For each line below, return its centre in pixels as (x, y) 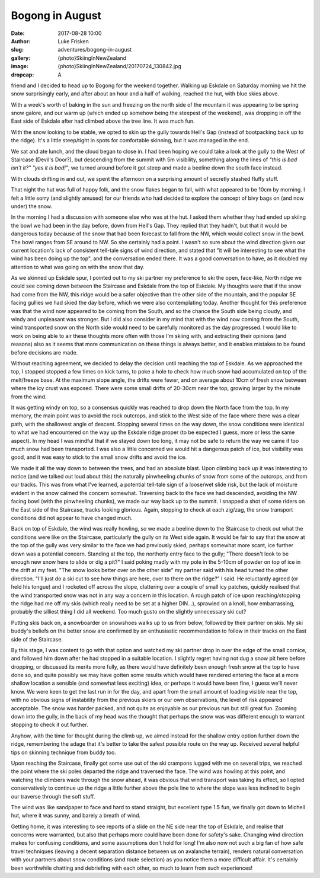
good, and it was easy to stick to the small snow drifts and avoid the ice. (99, 457)
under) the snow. (32, 206)
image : (20, 66)
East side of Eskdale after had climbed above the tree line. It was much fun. (103, 121)
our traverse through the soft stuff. (53, 796)
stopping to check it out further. (49, 725)
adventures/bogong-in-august (95, 50)
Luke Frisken (73, 41)
